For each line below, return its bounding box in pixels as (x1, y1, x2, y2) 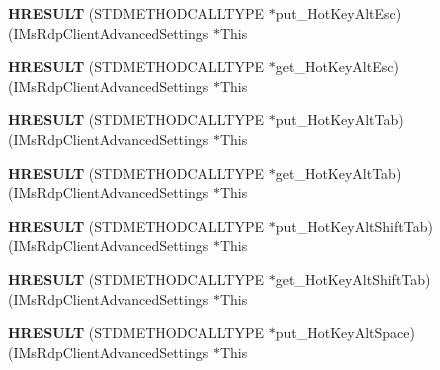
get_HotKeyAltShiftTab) (275, 268, 431, 289)
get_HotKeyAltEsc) (275, 56, 399, 77)
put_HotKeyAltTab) (275, 109, 404, 130)
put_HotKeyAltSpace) (275, 322, 415, 343)
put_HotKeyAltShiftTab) (275, 215, 433, 236)
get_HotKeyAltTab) (275, 162, 402, 183)
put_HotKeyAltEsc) (275, 3, 402, 23)
